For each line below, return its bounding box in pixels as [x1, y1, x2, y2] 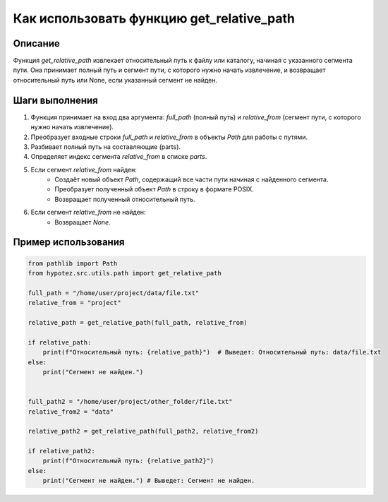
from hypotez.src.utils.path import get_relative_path [28, 269, 222, 277]
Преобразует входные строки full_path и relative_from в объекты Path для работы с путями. [30, 133, 308, 141]
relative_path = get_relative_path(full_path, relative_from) [28, 318, 248, 326]
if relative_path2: [28, 447, 95, 455]
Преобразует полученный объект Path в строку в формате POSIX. [54, 185, 254, 193]
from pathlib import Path [28, 259, 118, 268]
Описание [13, 37, 60, 49]
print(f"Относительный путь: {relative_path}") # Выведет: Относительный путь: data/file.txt [42, 348, 382, 357]
